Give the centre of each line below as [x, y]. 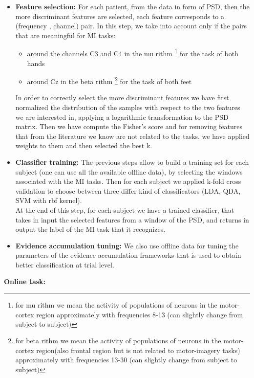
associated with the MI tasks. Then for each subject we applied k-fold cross [128, 181]
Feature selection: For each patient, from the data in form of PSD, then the [132, 6]
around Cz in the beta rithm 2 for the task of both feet [109, 80]
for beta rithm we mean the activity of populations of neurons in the [118, 340]
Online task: [25, 281]
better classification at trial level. [65, 264]
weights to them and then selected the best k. [84, 145]
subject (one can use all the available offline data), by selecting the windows [129, 171]
